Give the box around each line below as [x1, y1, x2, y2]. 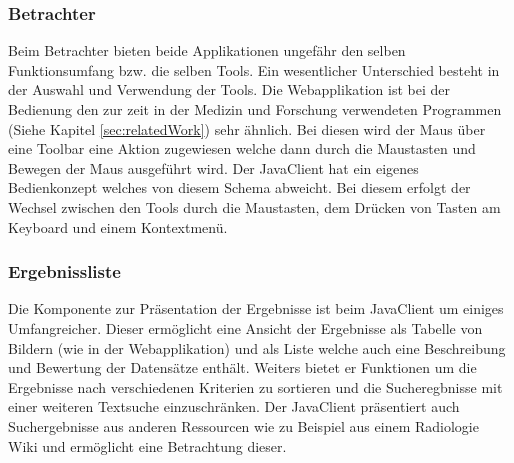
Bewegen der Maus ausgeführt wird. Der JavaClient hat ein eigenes [8, 157, 419, 178]
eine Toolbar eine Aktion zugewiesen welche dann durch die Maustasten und [8, 138, 476, 159]
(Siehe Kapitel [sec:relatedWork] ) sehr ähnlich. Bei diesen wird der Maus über [8, 118, 486, 139]
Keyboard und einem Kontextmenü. [8, 216, 228, 237]
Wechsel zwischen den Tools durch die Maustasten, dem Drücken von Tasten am [8, 196, 501, 217]
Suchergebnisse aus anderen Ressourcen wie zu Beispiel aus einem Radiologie [8, 415, 479, 436]
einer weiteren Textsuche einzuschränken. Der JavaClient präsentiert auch [8, 396, 460, 417]
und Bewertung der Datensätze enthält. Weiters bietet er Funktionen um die [8, 357, 477, 378]
